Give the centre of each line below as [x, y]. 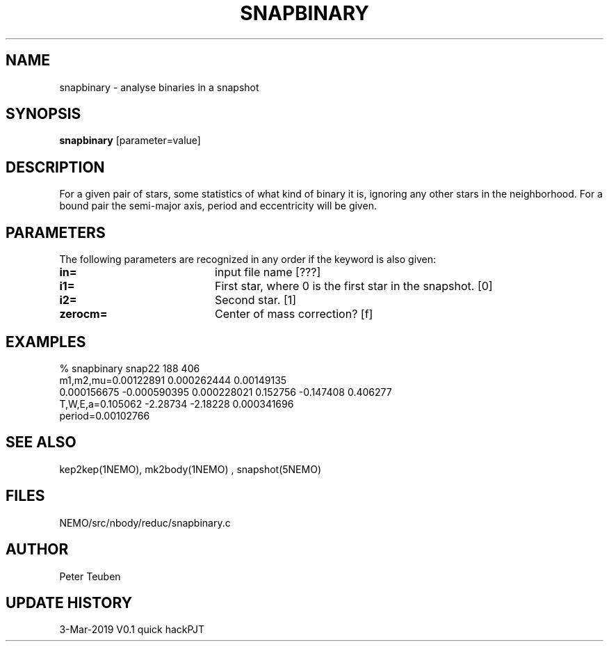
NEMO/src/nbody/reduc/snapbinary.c [145, 522]
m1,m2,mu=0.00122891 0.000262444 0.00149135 [173, 380]
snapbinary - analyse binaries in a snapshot [159, 87]
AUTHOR [37, 550]
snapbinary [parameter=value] [130, 141]
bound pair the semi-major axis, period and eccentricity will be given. [218, 206]
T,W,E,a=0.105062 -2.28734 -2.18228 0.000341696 [177, 404]
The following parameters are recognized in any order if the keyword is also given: [248, 259]
